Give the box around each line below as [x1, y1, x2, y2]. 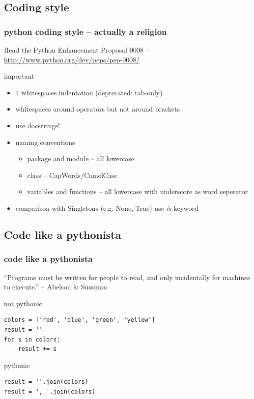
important [4, 71, 34, 81]
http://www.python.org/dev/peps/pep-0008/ [4, 54, 140, 64]
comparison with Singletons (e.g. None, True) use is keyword [15, 202, 198, 213]
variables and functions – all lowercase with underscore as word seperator [27, 186, 248, 197]
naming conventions [15, 137, 75, 147]
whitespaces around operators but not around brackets [15, 104, 180, 114]
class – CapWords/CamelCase [27, 170, 117, 180]
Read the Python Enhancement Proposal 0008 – [4, 45, 149, 55]
